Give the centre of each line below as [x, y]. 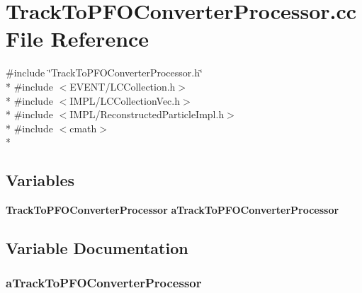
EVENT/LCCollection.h [123, 86]
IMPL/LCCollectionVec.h [125, 100]
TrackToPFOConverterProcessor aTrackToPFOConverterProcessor [172, 210]
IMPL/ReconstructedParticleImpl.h [147, 114]
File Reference [78, 39]
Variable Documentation [97, 248]
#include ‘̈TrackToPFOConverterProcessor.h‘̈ [104, 73]
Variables [40, 180]
